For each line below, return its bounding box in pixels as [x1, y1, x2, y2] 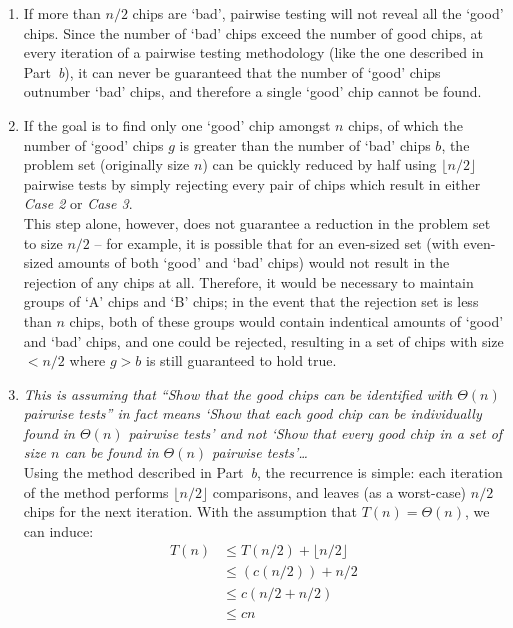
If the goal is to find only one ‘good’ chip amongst [23, 114, 331, 135]
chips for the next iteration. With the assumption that [23, 501, 358, 522]
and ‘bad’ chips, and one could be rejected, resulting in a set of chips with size [23, 330, 504, 351]
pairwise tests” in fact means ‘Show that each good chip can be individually [23, 403, 482, 424]
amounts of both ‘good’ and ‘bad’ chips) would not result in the [58, 252, 450, 273]
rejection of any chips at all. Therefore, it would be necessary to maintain [23, 271, 474, 292]
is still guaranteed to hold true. [146, 350, 337, 371]
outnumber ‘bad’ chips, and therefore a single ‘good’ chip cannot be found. [23, 81, 482, 102]
